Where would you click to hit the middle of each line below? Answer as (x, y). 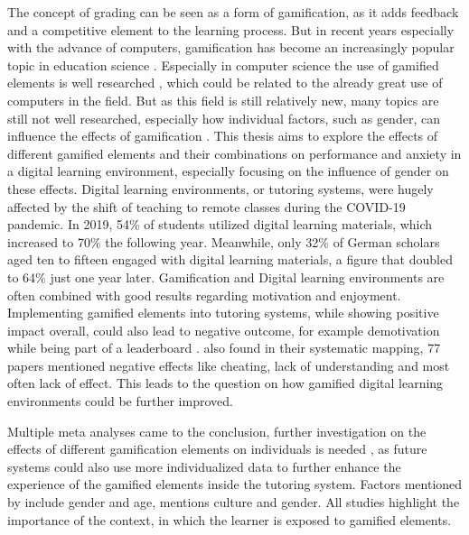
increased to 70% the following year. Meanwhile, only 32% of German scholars (224, 241)
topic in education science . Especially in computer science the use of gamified (223, 65)
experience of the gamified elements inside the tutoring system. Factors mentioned (235, 484)
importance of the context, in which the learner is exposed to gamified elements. (230, 519)
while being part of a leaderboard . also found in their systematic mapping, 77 (224, 348)
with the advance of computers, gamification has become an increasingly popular (231, 47)
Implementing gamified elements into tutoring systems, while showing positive (223, 313)
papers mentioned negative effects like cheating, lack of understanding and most (229, 365)
